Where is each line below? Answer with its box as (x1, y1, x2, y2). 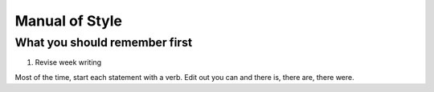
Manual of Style (14, 12, 123, 30)
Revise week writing (35, 58, 102, 67)
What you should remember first (14, 35, 193, 50)
